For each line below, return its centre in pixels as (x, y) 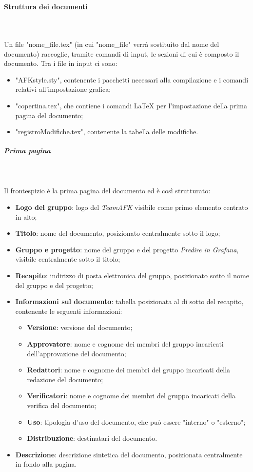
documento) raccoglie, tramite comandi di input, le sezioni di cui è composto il (122, 53)
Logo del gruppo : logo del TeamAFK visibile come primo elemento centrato (132, 207)
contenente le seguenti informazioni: (69, 311)
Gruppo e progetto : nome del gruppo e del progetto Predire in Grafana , (127, 249)
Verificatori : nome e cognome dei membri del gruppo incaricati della (131, 396)
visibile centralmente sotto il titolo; (68, 259)
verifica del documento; (62, 405)
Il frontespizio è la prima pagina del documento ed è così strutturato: (107, 191)
